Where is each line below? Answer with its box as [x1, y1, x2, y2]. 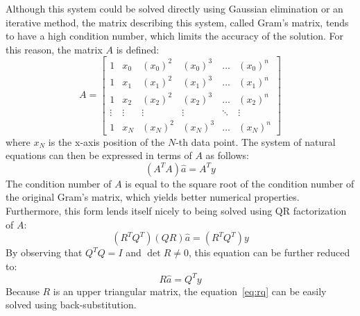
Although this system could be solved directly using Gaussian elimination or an [6, 1, 343, 15]
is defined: [116, 42, 160, 56]
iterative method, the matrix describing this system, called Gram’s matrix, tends [6, 15, 349, 29]
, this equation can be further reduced [188, 245, 350, 260]
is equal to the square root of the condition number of [125, 176, 354, 190]
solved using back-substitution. [6, 297, 137, 312]
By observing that [6, 245, 83, 260]
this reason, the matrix [6, 42, 103, 56]
